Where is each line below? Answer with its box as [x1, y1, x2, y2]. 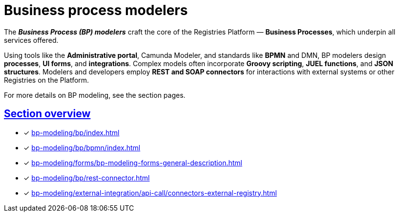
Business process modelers [4, 2, 188, 18]
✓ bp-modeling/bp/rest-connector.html [23, 173, 150, 182]
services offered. [4, 36, 59, 44]
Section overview [4, 108, 91, 120]
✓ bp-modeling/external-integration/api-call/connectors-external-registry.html [23, 188, 277, 197]
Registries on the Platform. [4, 75, 89, 84]
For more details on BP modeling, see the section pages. [4, 90, 186, 99]
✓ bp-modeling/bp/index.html [23, 128, 120, 137]
